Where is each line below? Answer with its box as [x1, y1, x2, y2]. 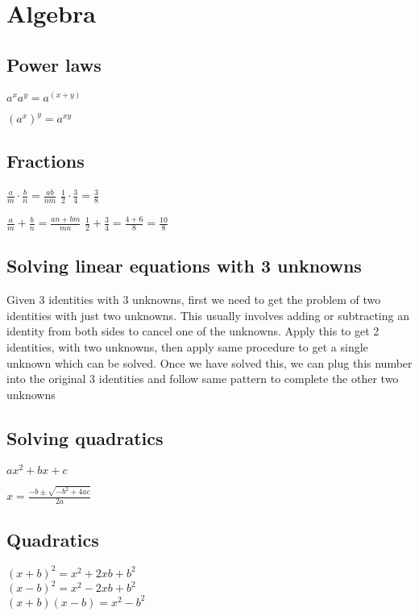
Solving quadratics [6, 425, 164, 450]
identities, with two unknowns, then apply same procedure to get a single [6, 338, 368, 355]
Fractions [6, 148, 85, 173]
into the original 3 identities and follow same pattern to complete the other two [6, 370, 399, 387]
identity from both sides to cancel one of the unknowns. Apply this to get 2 [6, 323, 380, 339]
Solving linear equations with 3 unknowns [6, 253, 362, 278]
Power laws [6, 52, 102, 77]
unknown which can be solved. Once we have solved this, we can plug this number [6, 354, 413, 371]
